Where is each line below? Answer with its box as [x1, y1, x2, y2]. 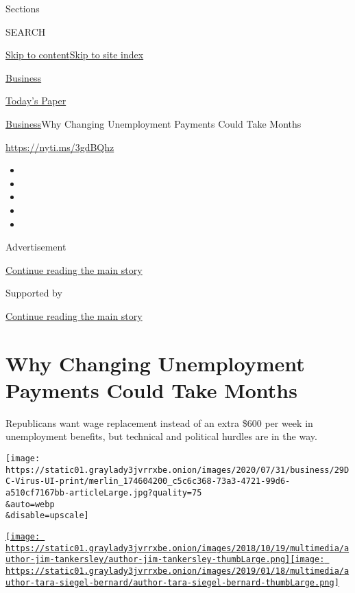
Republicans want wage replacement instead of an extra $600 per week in [5, 415, 313, 430]
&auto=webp [5, 499, 55, 509]
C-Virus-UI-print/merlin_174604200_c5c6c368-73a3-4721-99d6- [5, 476, 291, 487]
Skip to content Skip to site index [5, 47, 144, 62]
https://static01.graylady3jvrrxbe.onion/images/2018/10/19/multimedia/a [5, 543, 350, 553]
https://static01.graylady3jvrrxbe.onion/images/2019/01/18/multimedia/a [5, 566, 350, 576]
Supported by [5, 286, 62, 300]
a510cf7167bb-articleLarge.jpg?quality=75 [5, 487, 202, 498]
